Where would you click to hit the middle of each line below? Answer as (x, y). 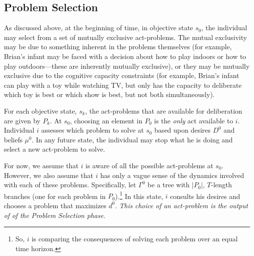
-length (221, 185)
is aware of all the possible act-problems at (149, 165)
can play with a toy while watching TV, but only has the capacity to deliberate (123, 85)
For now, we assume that (41, 165)
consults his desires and (205, 196)
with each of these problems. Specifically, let (70, 185)
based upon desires (183, 130)
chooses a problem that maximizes (55, 205)
